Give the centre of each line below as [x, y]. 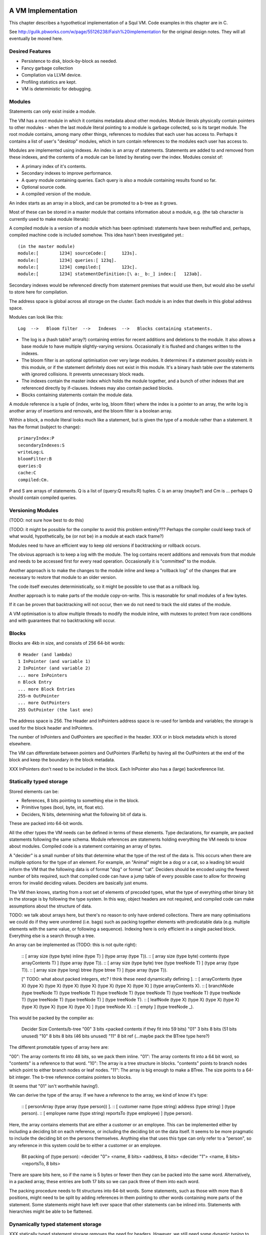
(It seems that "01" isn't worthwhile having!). [54, 1086]
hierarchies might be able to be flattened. [51, 1211]
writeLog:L [31, 452]
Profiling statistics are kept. [49, 82]
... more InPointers [43, 675]
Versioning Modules [34, 510]
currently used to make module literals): [50, 219]
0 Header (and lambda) [45, 654]
